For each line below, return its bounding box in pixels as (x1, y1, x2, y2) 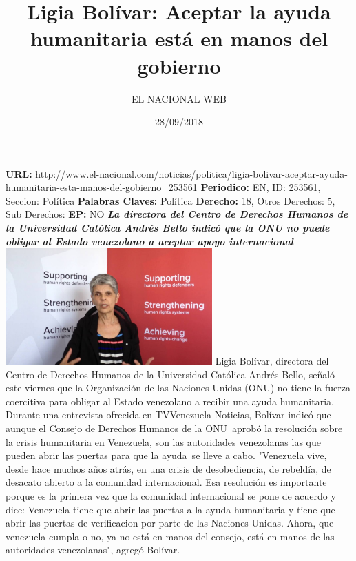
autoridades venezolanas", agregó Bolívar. (6, 542, 180, 557)
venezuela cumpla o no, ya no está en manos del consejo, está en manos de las (6, 529, 335, 543)
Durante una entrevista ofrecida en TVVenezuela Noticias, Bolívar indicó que (6, 407, 331, 422)
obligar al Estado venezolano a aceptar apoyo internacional (6, 234, 293, 248)
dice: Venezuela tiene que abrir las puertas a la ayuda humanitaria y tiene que (6, 502, 335, 516)
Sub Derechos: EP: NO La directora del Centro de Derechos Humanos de (6, 207, 348, 221)
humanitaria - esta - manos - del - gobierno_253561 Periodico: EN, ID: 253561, (6, 180, 321, 194)
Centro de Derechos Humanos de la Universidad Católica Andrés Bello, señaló (6, 367, 335, 381)
